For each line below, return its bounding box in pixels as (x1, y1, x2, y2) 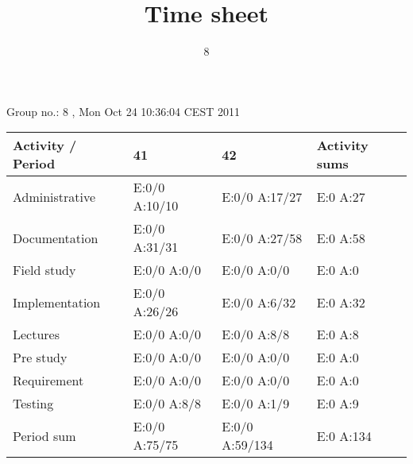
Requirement (13, 371, 84, 390)
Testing (13, 394, 54, 413)
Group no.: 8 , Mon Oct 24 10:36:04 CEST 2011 (6, 102, 240, 119)
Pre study (13, 348, 68, 367)
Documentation (13, 228, 98, 247)
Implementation (13, 292, 101, 311)
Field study (13, 261, 76, 280)
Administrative (13, 187, 96, 206)
